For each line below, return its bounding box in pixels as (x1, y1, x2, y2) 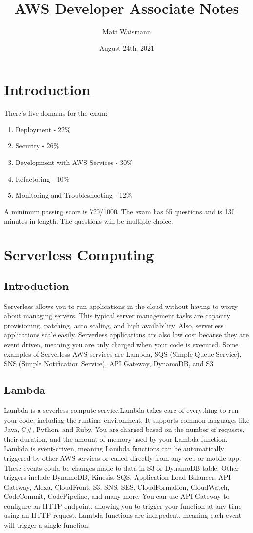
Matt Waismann (102, 26, 151, 37)
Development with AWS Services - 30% (15, 157, 133, 167)
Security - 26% (15, 141, 59, 151)
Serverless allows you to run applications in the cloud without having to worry (4, 301, 238, 311)
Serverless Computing (4, 245, 154, 265)
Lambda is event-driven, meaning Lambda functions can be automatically (4, 443, 224, 453)
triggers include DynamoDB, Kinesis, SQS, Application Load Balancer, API (4, 472, 231, 482)
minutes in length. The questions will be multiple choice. (4, 216, 173, 226)
